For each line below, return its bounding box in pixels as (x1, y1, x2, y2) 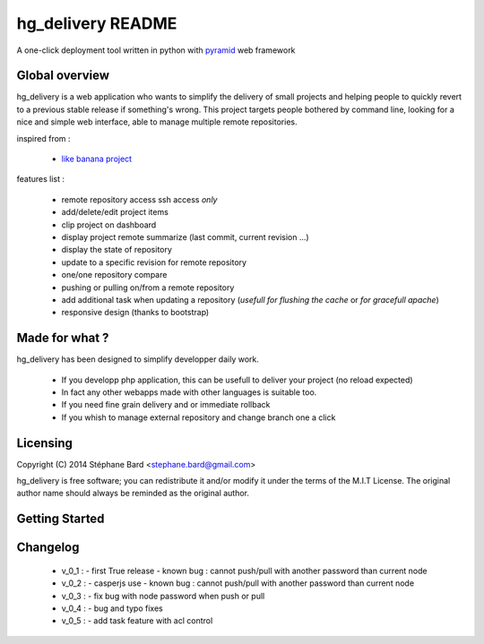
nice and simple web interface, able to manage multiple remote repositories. (16, 116, 298, 127)
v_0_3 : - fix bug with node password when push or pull (61, 590, 265, 601)
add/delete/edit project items (61, 207, 169, 218)
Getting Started (16, 511, 105, 527)
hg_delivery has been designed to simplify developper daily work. (16, 354, 260, 365)
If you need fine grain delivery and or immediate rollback (61, 399, 271, 410)
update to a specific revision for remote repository (61, 256, 246, 268)
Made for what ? (16, 331, 109, 346)
